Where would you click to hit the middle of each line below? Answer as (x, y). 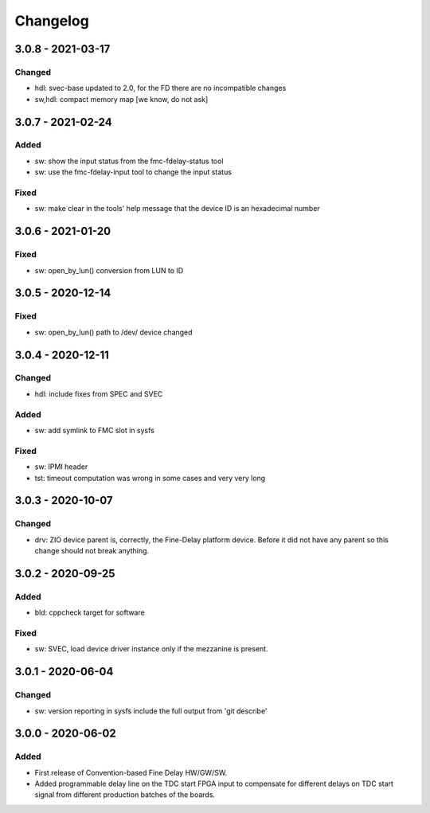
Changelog (52, 21)
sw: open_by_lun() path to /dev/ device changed (113, 332)
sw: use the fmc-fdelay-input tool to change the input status (133, 172)
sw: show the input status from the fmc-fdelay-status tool (129, 161)
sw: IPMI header (61, 467)
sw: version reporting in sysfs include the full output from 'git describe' (151, 711)
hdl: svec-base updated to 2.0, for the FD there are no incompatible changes (160, 88)
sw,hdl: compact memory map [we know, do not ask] (121, 99)
